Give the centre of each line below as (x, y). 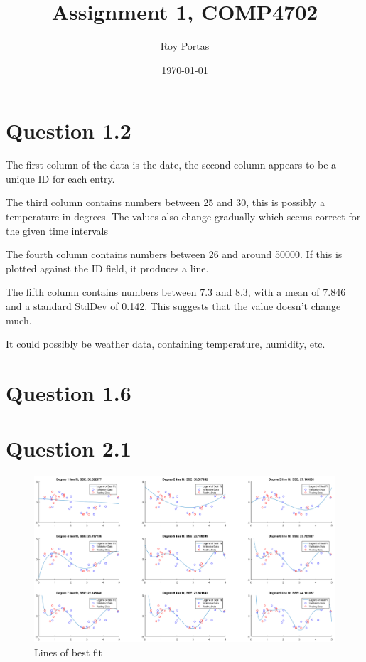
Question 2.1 (69, 448)
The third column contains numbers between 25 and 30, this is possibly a (165, 202)
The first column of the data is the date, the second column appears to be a (171, 165)
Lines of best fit (69, 652)
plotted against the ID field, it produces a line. (107, 268)
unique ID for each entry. (60, 178)
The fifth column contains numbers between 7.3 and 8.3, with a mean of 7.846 (176, 292)
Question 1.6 (69, 392)
